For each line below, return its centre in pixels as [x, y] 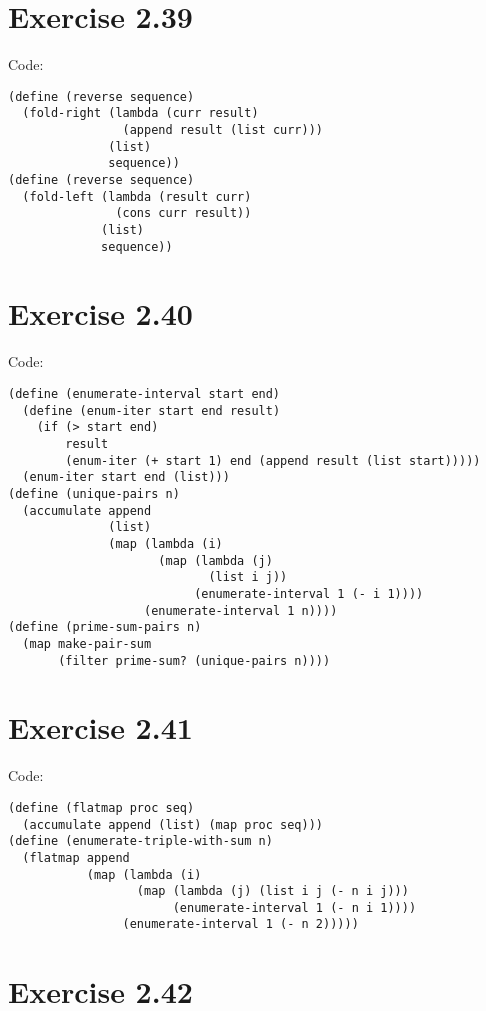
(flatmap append [76, 857]
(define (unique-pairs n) [94, 493]
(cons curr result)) [183, 213]
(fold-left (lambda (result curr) [137, 196]
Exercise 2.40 [100, 313]
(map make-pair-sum [87, 643]
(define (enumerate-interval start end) [144, 394]
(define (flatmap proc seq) [101, 807]
